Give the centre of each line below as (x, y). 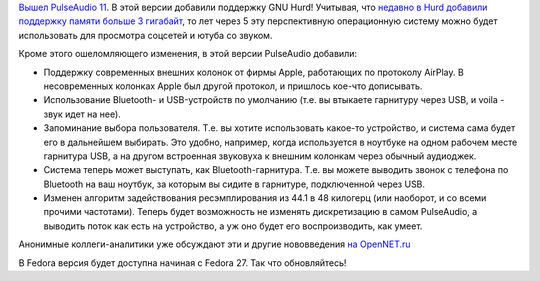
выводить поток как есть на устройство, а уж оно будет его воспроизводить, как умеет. (233, 226)
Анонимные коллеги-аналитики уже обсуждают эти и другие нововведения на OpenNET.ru (214, 244)
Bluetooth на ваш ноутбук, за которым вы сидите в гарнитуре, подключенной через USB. (234, 184)
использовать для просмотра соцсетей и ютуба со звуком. (145, 35)
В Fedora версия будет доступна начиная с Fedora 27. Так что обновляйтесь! (182, 262)
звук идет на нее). (82, 114)
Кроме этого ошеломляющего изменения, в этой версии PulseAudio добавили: (188, 54)
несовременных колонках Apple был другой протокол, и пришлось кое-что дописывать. (233, 86)
